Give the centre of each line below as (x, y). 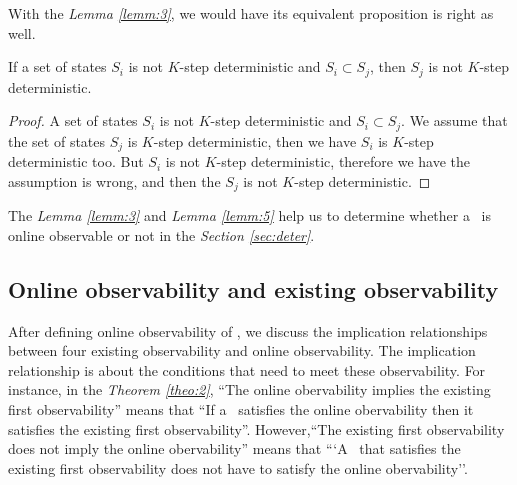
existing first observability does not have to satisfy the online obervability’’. (238, 467)
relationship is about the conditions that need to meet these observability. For (247, 369)
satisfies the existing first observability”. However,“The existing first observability (256, 428)
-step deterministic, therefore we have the (343, 161)
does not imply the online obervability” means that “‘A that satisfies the (234, 448)
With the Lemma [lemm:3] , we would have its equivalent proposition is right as (251, 13)
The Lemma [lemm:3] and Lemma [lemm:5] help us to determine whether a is (250, 215)
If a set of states (57, 66)
